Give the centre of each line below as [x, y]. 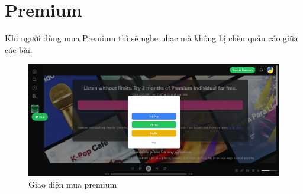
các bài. [19, 49]
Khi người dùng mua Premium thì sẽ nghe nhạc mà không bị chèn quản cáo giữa [151, 38]
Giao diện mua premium [73, 184]
